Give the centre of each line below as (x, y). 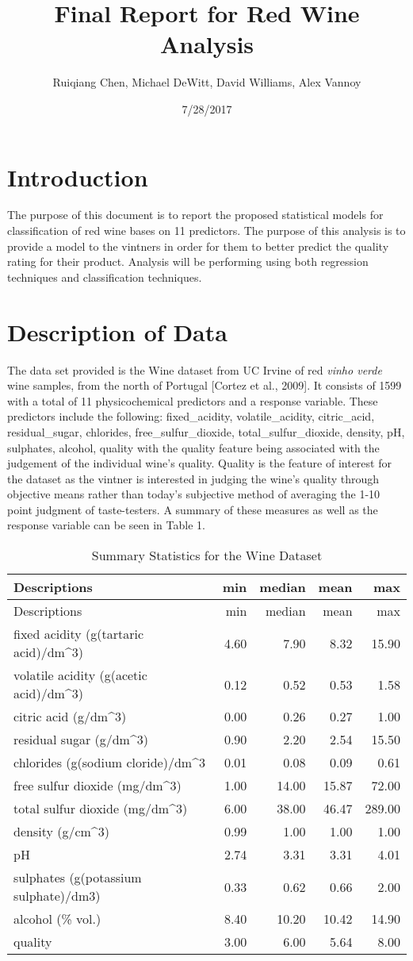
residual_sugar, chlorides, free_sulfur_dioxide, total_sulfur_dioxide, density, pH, (206, 431)
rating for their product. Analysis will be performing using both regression (188, 261)
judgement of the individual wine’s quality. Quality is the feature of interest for (199, 463)
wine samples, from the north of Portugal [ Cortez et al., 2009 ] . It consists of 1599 (205, 385)
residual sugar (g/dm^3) (81, 740)
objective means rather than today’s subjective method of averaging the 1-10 (194, 494)
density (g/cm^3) (61, 832)
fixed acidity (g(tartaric (79, 634)
